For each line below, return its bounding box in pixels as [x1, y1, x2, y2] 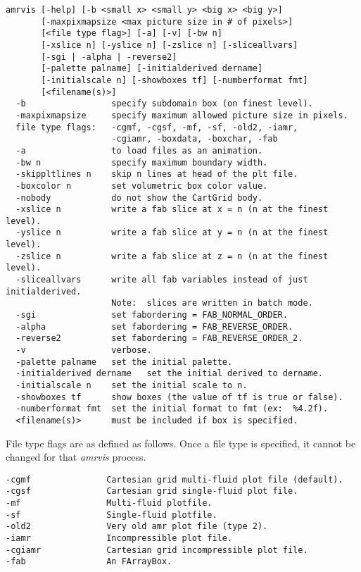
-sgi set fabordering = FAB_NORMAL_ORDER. [15, 310, 288, 321]
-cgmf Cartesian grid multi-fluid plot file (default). [6, 474, 343, 485]
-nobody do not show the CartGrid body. [15, 192, 263, 203]
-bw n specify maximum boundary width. [15, 157, 268, 168]
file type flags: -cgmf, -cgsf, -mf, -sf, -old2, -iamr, [15, 122, 298, 132]
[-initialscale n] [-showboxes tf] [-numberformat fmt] [41, 75, 308, 85]
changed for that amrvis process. [6, 449, 146, 464]
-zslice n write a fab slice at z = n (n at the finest [15, 251, 329, 261]
